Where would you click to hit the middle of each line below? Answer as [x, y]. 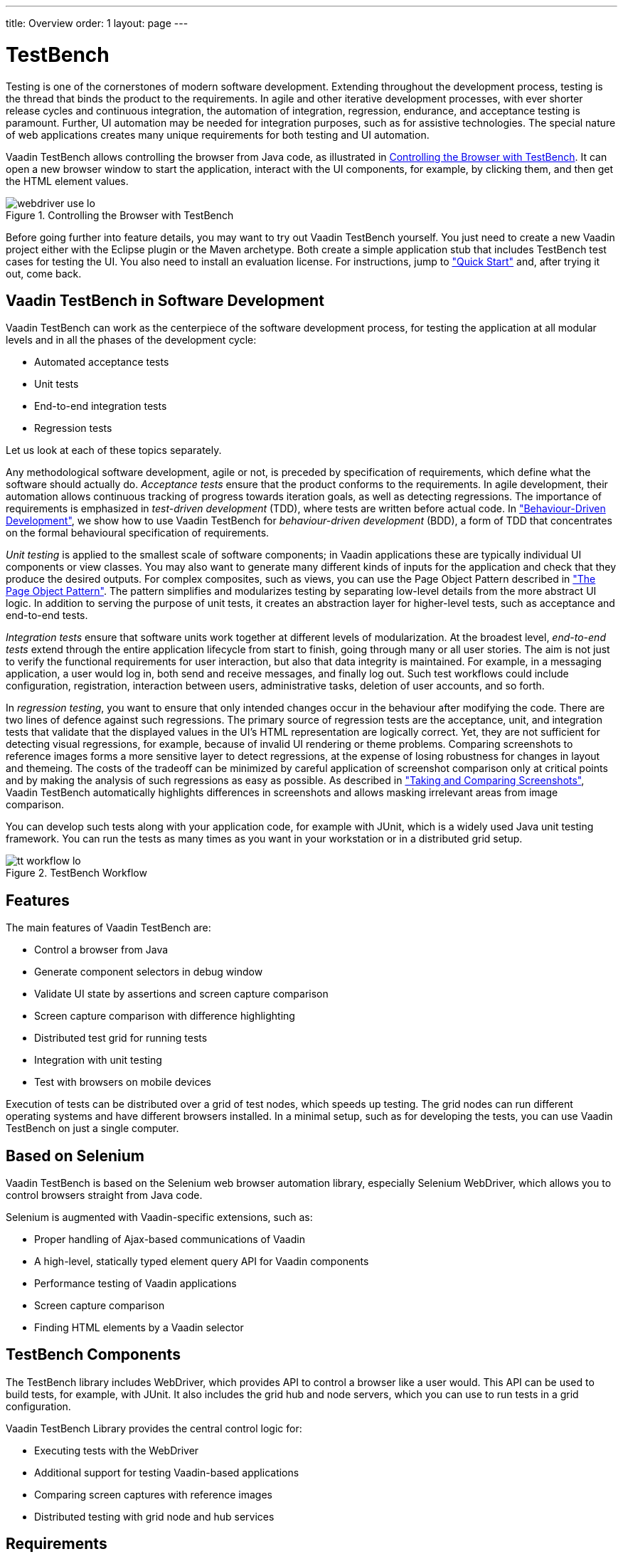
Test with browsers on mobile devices [123, 1082]
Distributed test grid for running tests [121, 1038]
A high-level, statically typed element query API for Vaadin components [202, 1262]
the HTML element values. [67, 181]
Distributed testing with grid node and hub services [154, 1516]
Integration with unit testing [98, 1060]
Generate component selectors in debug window [149, 972]
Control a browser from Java [101, 950]
